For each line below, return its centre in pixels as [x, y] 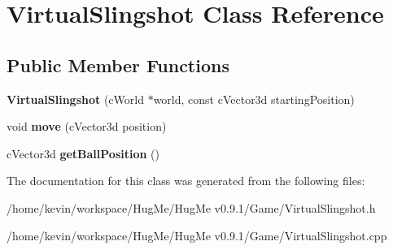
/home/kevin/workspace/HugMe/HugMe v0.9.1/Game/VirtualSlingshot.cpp [197, 235]
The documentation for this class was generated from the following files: [186, 181]
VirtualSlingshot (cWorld [75, 99]
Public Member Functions [118, 65]
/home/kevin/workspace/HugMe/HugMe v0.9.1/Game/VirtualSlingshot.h [191, 207]
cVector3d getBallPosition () [83, 153]
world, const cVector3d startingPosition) [254, 99]
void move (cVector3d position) [87, 126]
